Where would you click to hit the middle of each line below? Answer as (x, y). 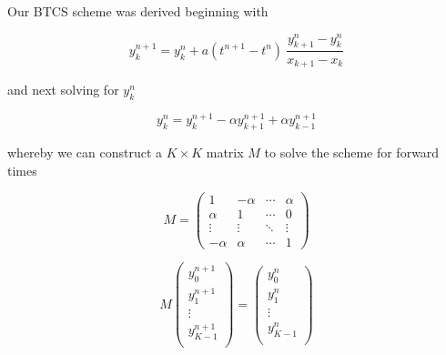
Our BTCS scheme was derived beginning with (138, 11)
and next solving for (63, 89)
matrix (225, 152)
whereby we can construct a (85, 152)
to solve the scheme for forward (352, 152)
